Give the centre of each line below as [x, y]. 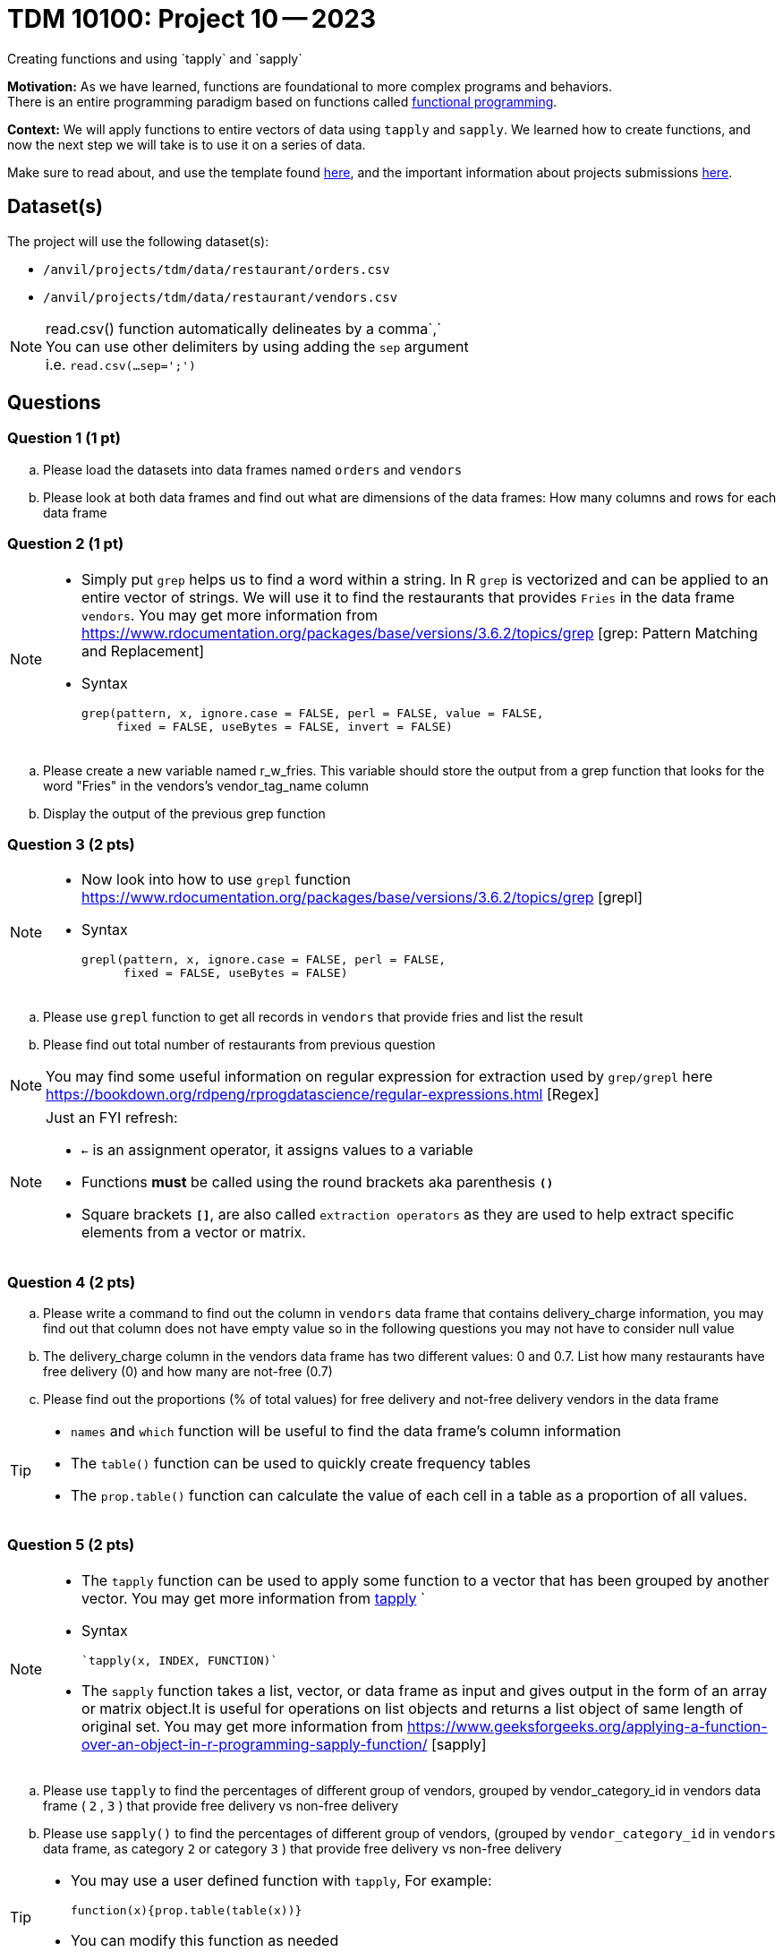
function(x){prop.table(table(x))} [187, 1910]
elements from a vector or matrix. [194, 1233]
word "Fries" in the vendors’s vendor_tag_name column [206, 785]
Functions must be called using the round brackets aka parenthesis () [318, 1182]
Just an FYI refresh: [112, 1118]
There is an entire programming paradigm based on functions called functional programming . [282, 101]
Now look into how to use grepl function [216, 880]
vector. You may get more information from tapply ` [254, 1598]
